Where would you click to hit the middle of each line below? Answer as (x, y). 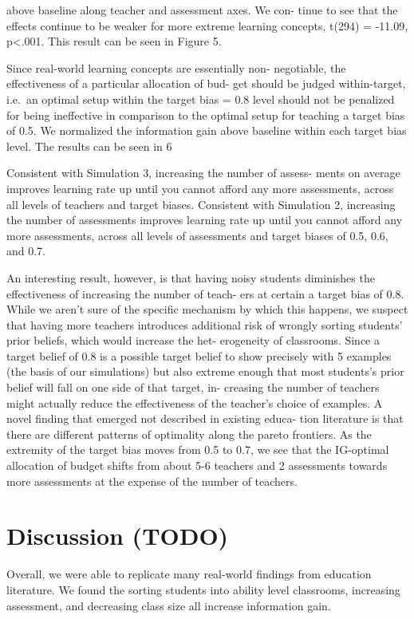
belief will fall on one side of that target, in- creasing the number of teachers (193, 387)
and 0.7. (26, 251)
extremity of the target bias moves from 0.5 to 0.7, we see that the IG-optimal (198, 449)
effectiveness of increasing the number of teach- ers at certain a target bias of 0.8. (205, 293)
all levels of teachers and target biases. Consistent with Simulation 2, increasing (201, 204)
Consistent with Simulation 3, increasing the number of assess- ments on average (203, 173)
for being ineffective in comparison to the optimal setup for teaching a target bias (206, 114)
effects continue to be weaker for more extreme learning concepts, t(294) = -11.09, (207, 25)
